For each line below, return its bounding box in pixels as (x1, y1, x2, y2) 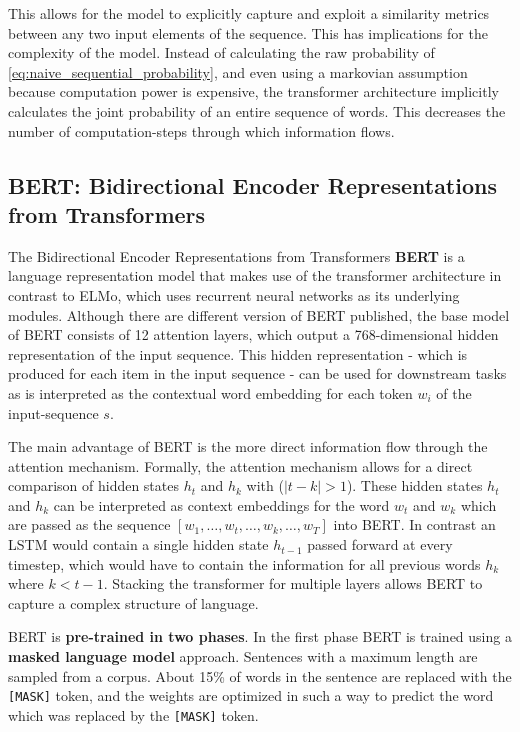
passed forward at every (307, 534, 453, 555)
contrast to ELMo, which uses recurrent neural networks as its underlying (8, 284, 460, 305)
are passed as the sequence (8, 514, 171, 535)
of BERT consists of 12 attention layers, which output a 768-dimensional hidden (8, 324, 499, 345)
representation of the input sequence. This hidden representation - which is (8, 343, 468, 364)
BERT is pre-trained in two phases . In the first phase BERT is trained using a (8, 626, 512, 647)
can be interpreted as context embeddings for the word (53, 494, 390, 515)
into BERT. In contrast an (333, 514, 496, 535)
